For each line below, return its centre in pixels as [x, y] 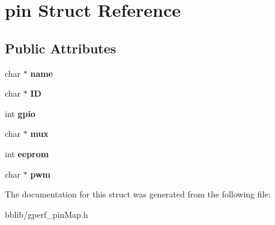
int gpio [20, 113]
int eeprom [27, 153]
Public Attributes [61, 48]
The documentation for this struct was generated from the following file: [138, 194]
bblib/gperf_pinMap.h [47, 214]
